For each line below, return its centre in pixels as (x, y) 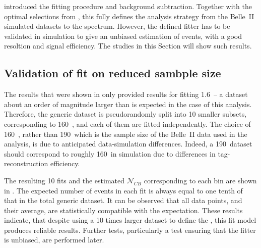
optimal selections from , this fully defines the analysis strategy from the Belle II (129, 16)
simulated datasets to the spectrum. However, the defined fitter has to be (117, 26)
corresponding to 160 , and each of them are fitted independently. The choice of (127, 123)
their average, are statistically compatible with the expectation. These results (123, 210)
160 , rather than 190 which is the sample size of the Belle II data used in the (126, 134)
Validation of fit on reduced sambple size (113, 73)
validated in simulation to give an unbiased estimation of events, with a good (123, 36)
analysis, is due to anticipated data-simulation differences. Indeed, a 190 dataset (128, 144)
